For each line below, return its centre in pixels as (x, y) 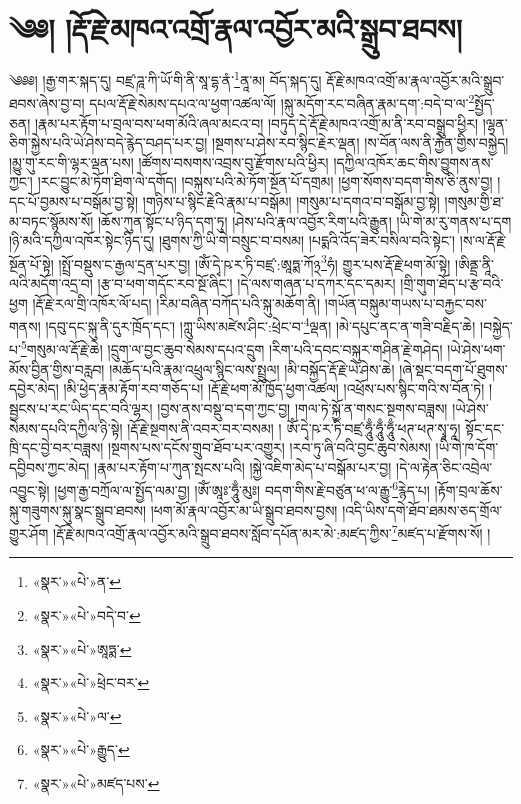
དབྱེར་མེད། (34, 388)
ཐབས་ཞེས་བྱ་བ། (47, 103)
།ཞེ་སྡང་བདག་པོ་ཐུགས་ (453, 368)
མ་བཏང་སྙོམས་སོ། (51, 220)
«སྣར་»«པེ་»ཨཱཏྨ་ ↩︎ (82, 648)
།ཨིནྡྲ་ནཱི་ (474, 263)
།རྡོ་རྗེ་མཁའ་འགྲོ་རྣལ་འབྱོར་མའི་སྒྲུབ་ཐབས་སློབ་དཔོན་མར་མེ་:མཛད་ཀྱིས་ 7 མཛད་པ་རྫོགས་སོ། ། (271, 531)
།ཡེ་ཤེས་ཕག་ (476, 349)
